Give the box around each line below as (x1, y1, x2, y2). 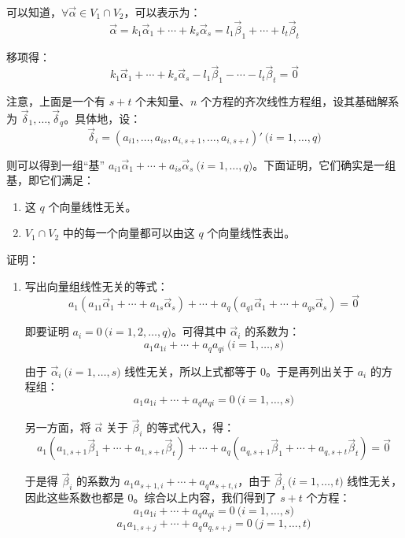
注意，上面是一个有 (6, 93, 105, 109)
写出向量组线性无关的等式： (24, 277, 168, 294)
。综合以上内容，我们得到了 (133, 489, 277, 506)
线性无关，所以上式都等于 (124, 362, 257, 379)
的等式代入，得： (146, 419, 235, 436)
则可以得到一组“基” (6, 156, 105, 173)
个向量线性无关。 (48, 198, 137, 214)
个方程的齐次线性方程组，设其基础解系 (201, 93, 399, 109)
